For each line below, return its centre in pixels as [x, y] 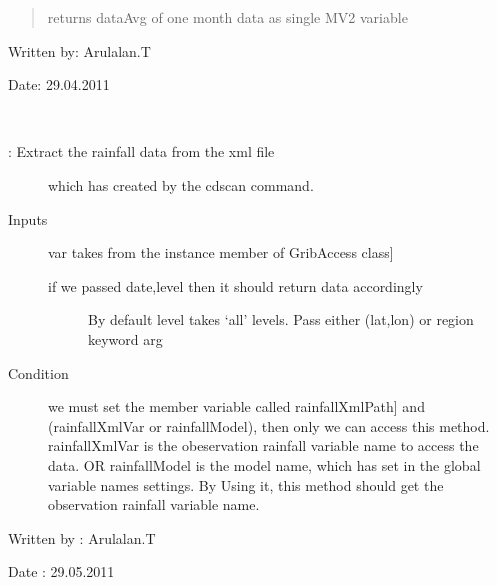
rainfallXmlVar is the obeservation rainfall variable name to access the [263, 445]
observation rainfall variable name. [154, 504]
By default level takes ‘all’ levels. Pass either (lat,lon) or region [281, 319]
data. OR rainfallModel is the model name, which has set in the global [264, 464]
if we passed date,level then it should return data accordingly [235, 285]
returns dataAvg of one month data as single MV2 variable [227, 17]
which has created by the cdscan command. [181, 184]
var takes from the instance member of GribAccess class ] [221, 252]
